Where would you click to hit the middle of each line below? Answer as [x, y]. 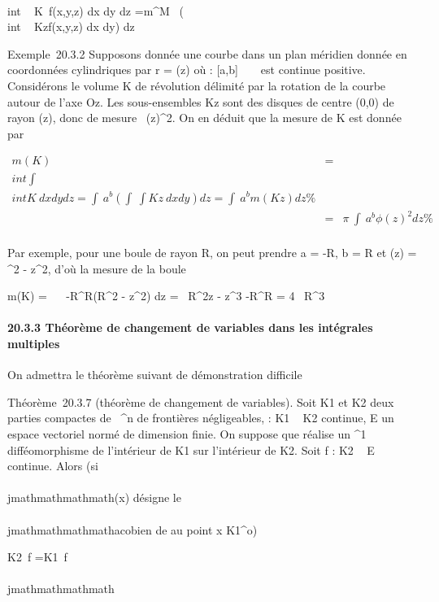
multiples [34, 344]
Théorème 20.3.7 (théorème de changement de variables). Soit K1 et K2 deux [201, 401]
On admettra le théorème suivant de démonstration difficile [155, 375]
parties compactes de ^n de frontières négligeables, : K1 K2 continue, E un [201, 418]
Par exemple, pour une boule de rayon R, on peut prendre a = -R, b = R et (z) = [212, 253]
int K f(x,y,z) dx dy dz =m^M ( [96, 10]
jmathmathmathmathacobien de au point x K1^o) [133, 529]
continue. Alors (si [53, 466]
